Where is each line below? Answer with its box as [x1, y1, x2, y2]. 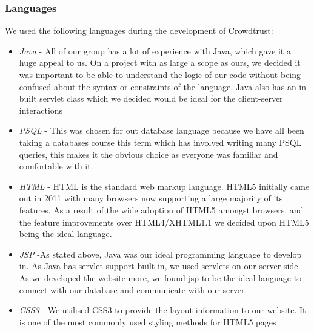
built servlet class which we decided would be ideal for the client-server [19, 92, 283, 105]
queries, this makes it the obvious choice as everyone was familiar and [19, 148, 278, 160]
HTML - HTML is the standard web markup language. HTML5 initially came [19, 180, 310, 192]
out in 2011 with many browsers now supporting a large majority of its [19, 192, 283, 204]
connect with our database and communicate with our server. [19, 283, 247, 296]
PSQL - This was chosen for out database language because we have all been [19, 124, 304, 137]
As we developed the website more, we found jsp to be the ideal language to [19, 271, 302, 284]
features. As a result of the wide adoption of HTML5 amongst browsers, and [19, 203, 304, 216]
